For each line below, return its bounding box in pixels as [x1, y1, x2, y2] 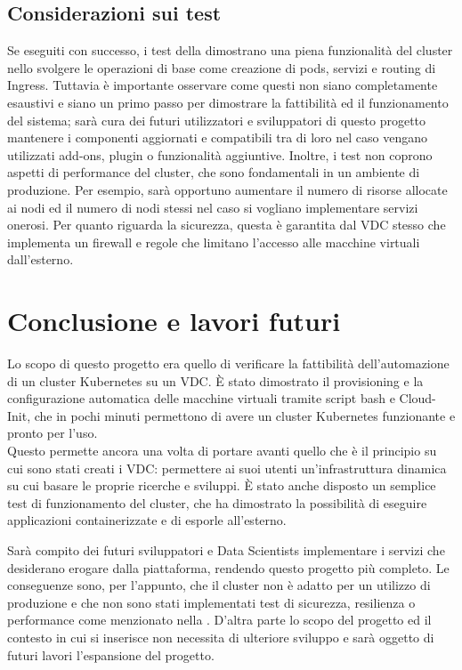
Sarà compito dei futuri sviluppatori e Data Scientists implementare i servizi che [7, 540, 445, 559]
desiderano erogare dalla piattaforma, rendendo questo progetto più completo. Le [7, 558, 450, 577]
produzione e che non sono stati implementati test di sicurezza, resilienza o [7, 593, 416, 611]
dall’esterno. [7, 250, 74, 269]
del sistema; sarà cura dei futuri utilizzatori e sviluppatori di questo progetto [7, 110, 426, 129]
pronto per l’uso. [7, 424, 98, 442]
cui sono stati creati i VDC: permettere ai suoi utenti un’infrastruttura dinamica [7, 458, 447, 477]
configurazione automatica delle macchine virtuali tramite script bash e [7, 389, 395, 408]
